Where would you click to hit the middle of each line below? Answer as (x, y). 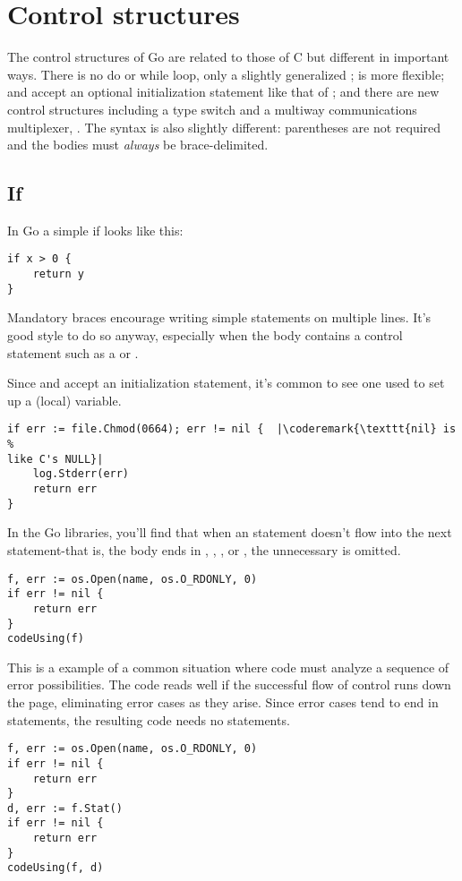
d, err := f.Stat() (65, 808)
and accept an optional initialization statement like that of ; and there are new (223, 92)
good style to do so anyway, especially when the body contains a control (205, 335)
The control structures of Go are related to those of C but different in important (228, 57)
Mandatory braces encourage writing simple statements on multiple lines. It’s (219, 317)
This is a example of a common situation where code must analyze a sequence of (228, 667)
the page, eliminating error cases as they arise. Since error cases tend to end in (223, 702)
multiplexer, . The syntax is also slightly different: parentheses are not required (224, 127)
